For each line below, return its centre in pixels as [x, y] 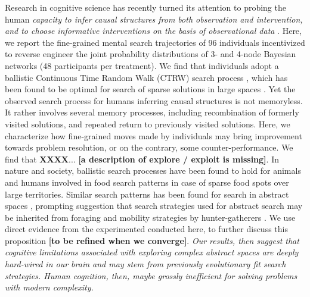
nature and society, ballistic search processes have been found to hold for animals [153, 171]
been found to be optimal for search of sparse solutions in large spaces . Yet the [150, 89]
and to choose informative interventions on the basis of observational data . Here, [153, 31]
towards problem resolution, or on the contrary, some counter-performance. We [149, 147]
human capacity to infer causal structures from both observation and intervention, [154, 19]
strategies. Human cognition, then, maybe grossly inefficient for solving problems [151, 275]
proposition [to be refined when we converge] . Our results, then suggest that [152, 240]
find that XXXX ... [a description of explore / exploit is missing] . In [142, 159]
